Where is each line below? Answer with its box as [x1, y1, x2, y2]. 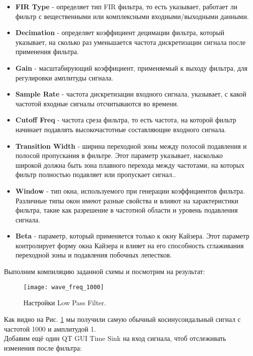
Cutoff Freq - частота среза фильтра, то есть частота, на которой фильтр [15, 115, 236, 125]
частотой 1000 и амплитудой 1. [4, 323, 96, 334]
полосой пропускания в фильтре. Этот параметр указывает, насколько [15, 150, 223, 160]
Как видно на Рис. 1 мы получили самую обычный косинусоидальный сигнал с [4, 314, 241, 324]
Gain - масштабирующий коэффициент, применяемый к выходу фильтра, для [15, 62, 248, 73]
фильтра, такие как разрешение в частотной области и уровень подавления [15, 205, 238, 215]
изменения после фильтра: [4, 342, 82, 353]
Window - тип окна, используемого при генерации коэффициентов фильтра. [15, 185, 245, 196]
